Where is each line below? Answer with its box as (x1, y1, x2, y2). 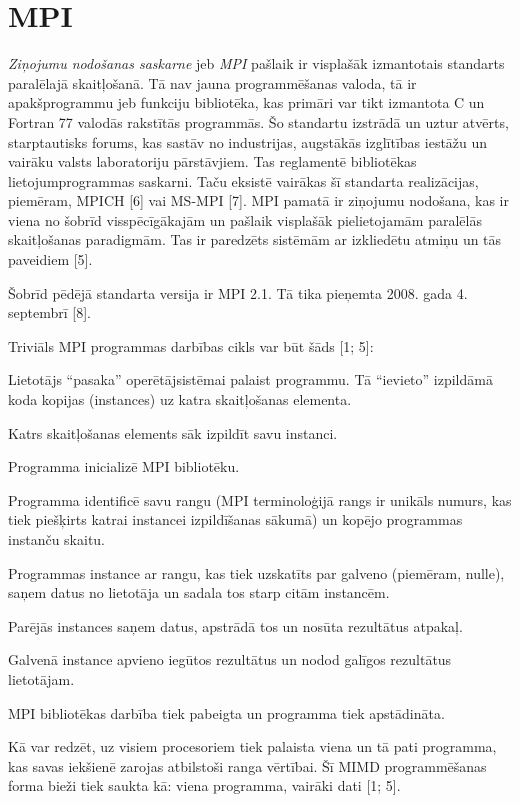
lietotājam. (8, 668, 75, 689)
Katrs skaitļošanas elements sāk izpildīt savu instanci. (8, 422, 338, 443)
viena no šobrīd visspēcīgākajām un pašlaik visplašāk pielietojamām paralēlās (8, 209, 482, 230)
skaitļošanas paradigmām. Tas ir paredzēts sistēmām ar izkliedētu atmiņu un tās (8, 229, 502, 250)
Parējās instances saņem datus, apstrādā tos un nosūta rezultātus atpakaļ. (8, 615, 463, 636)
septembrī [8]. (8, 302, 91, 323)
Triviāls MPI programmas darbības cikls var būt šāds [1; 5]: (8, 335, 374, 356)
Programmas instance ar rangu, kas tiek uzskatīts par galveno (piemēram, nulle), (8, 562, 505, 583)
